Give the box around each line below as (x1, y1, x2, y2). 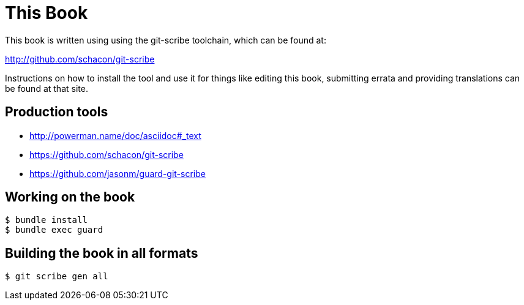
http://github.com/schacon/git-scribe (5, 53, 155, 64)
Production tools (5, 104, 108, 120)
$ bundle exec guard (5, 225, 103, 235)
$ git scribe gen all (5, 271, 108, 282)
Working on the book (5, 189, 135, 205)
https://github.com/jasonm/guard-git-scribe (29, 168, 206, 179)
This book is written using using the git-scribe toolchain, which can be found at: (5, 34, 326, 45)
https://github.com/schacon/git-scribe (29, 149, 184, 160)
